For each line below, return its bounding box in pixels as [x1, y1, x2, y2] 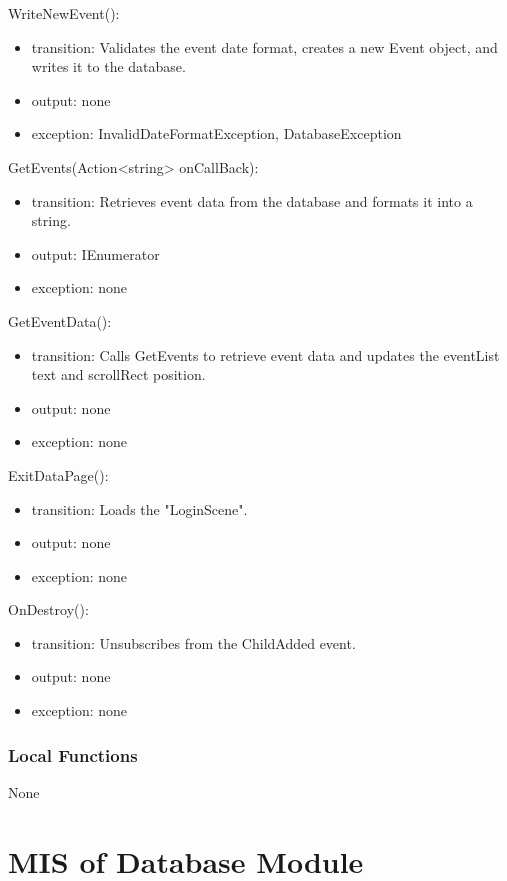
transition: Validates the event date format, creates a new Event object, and [31, 36, 498, 57]
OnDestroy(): [8, 599, 89, 620]
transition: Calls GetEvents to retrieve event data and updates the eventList [31, 344, 500, 365]
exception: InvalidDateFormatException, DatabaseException [31, 123, 402, 144]
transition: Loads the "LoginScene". [31, 498, 248, 519]
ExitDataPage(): [8, 464, 109, 485]
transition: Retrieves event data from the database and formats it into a [31, 190, 473, 211]
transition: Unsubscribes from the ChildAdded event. [31, 632, 356, 653]
